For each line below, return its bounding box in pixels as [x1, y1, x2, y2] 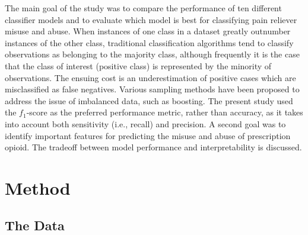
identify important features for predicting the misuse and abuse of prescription [5, 129, 291, 141]
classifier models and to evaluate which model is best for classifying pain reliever [5, 13, 297, 25]
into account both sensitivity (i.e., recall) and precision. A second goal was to [5, 117, 286, 130]
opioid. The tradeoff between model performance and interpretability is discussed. [5, 141, 302, 153]
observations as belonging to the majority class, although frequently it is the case [5, 48, 300, 60]
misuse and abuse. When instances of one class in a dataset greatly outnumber [5, 25, 291, 37]
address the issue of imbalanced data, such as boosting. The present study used [5, 94, 293, 107]
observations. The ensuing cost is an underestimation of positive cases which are [5, 71, 296, 83]
